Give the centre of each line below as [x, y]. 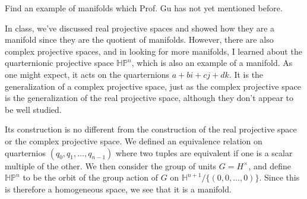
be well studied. [33, 109]
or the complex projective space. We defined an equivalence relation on [134, 140]
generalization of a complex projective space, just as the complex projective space [153, 86]
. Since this [279, 177]
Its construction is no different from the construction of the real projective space [151, 129]
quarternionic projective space [59, 63]
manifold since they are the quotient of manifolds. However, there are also [139, 40]
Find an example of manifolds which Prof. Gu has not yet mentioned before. [144, 8]
